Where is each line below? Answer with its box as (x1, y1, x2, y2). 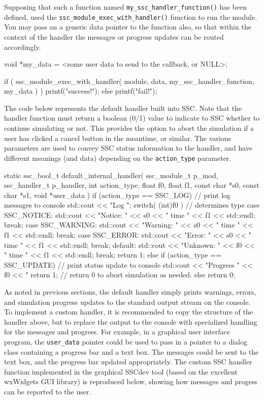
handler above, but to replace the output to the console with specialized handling (4, 316, 257, 327)
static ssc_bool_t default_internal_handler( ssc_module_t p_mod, (4, 169, 218, 180)
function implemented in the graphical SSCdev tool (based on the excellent (4, 366, 238, 377)
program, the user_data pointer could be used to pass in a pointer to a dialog (4, 336, 248, 347)
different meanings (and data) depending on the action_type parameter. (4, 152, 232, 163)
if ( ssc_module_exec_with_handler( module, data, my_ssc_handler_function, (4, 75, 254, 86)
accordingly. (4, 41, 41, 52)
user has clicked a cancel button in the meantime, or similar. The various (4, 132, 232, 143)
